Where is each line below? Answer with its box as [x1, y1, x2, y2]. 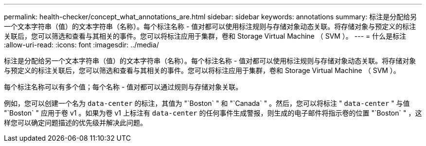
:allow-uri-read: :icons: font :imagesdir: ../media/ [4, 41, 159, 49]
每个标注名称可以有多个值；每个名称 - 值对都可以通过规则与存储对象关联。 [4, 83, 243, 91]
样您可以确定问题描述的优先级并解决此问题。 [4, 118, 147, 127]
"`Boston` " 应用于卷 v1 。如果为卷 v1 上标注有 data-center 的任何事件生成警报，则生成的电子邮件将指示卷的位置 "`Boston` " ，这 [4, 109, 422, 117]
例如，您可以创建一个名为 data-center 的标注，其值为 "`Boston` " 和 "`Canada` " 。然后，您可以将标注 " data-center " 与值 [4, 99, 410, 107]
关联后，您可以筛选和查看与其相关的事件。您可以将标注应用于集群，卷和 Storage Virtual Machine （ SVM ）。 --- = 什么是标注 [4, 32, 407, 40]
